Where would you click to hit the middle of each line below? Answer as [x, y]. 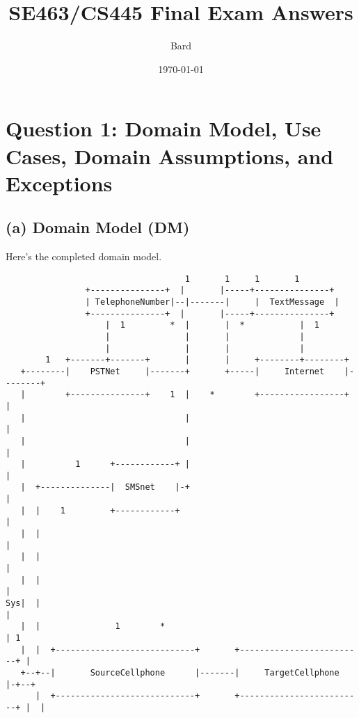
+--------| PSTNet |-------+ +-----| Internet [173, 371]
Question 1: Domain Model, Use [163, 128]
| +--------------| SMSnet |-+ [105, 487]
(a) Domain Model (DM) [98, 227]
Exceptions [59, 183]
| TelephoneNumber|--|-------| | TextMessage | [212, 302]
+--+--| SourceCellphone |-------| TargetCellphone [180, 672]
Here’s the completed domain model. [84, 256]
